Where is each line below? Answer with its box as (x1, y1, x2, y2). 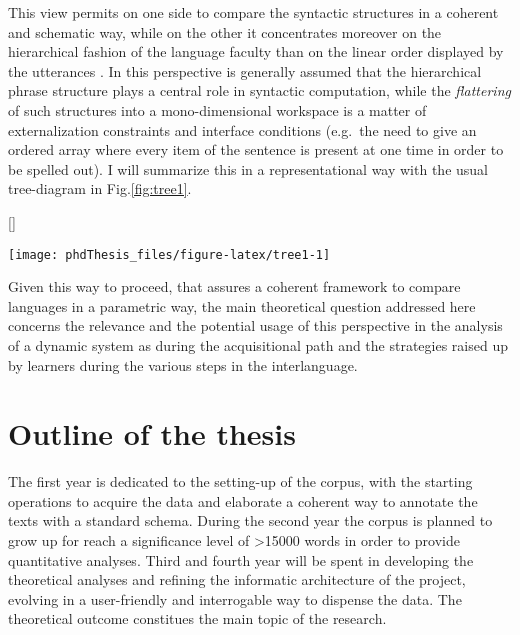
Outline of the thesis (8, 413, 296, 454)
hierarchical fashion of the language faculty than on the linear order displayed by (8, 41, 504, 62)
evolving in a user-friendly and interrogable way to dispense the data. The (8, 588, 462, 609)
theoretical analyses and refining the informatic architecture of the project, (8, 569, 466, 590)
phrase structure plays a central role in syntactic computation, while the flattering (8, 80, 511, 101)
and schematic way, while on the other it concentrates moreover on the (8, 21, 442, 42)
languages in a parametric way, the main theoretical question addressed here (8, 295, 476, 316)
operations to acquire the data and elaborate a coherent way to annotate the (8, 490, 478, 511)
